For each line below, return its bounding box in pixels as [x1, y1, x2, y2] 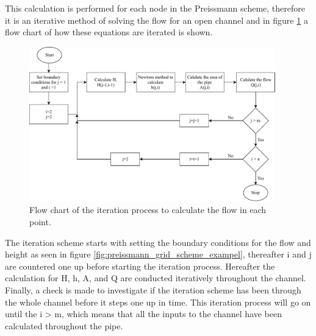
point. [29, 215, 51, 228]
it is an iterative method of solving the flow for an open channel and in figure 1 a [5, 13, 308, 26]
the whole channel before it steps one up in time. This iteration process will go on [5, 295, 311, 308]
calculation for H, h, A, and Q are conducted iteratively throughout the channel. [5, 271, 306, 284]
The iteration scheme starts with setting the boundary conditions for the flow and [5, 236, 311, 248]
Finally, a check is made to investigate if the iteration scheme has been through [5, 284, 301, 296]
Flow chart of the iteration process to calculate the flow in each [29, 203, 267, 216]
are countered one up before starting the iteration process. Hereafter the [5, 259, 275, 272]
